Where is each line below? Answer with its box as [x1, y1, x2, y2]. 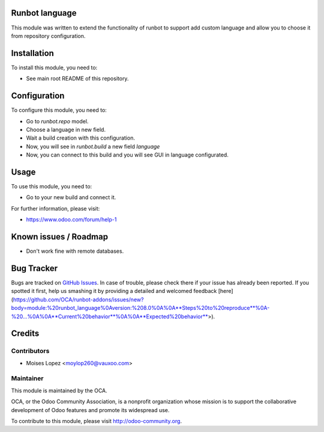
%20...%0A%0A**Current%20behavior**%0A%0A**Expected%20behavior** [11, 313, 208, 320]
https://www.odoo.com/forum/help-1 [26, 216, 117, 223]
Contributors [11, 347, 50, 355]
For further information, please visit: [11, 205, 100, 212]
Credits [11, 329, 40, 339]
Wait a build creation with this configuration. [26, 134, 135, 141]
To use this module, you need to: [11, 182, 92, 190]
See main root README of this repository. [26, 75, 129, 82]
